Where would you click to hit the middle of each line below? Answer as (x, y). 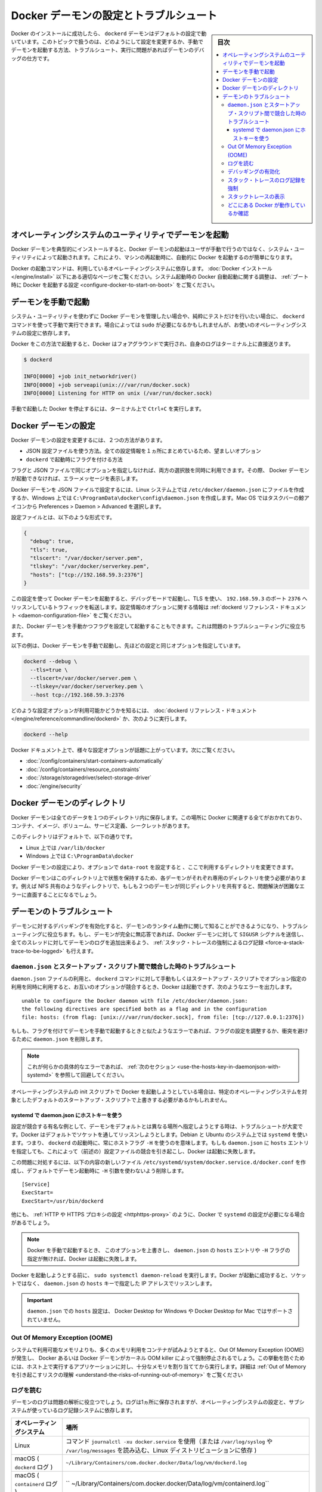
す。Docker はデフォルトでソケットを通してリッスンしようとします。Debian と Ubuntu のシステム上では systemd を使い (160, 1135)
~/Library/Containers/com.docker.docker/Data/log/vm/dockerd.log (157, 1463)
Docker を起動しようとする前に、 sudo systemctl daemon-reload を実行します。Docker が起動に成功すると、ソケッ (159, 1275)
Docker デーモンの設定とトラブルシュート (114, 16)
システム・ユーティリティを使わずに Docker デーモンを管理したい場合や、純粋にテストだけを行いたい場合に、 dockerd (158, 316)
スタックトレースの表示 (256, 196)
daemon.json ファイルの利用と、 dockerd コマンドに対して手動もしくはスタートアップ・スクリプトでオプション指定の (159, 978)
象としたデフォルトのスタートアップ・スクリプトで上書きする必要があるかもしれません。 (121, 1100)
